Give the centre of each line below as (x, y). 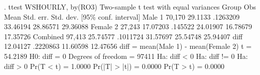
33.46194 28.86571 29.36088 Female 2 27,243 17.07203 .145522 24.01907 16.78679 (128, 26)
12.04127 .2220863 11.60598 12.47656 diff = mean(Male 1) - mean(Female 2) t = (128, 46)
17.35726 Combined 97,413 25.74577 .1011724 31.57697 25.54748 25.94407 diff (123, 36)
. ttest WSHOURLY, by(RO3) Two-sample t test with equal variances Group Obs (130, 7)
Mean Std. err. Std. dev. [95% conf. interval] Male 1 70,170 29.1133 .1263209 (122, 16)
